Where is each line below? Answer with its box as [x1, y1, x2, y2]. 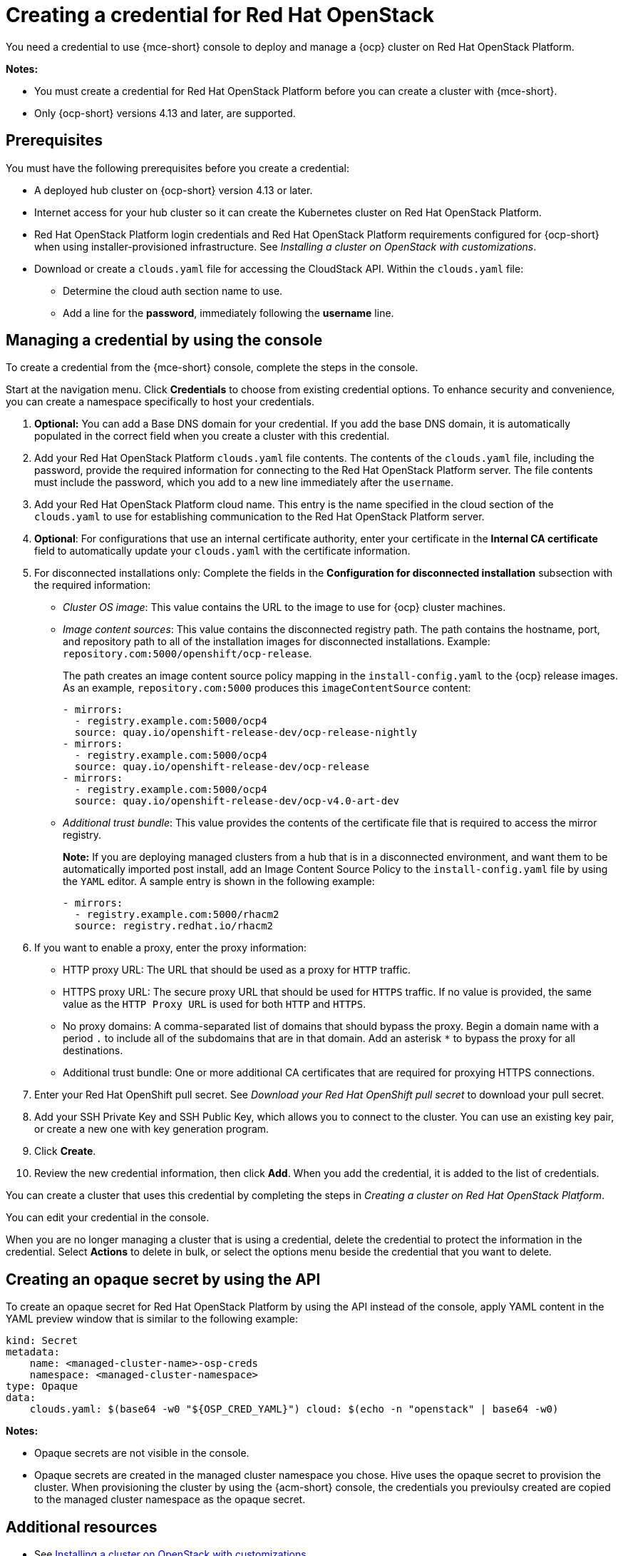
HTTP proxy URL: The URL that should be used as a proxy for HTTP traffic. [63, 964, 411, 976]
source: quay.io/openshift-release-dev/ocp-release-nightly [74, 727, 418, 739]
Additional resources [6, 1517, 158, 1536]
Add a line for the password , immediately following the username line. [63, 306, 394, 319]
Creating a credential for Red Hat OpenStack [6, 3, 434, 27]
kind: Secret [6, 1335, 78, 1347]
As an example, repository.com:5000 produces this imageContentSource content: [63, 682, 471, 694]
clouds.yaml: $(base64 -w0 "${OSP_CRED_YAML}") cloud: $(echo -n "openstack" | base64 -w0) [29, 1403, 559, 1415]
